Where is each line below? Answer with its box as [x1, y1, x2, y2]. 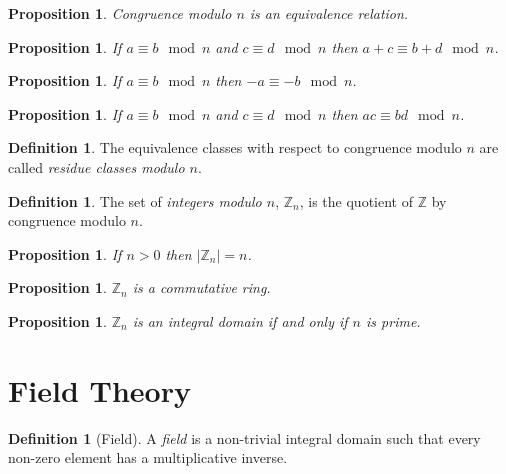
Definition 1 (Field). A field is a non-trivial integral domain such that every [8, 427, 481, 448]
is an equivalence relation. [249, 3, 409, 23]
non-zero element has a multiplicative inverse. [8, 447, 288, 468]
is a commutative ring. [132, 277, 271, 298]
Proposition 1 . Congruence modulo [8, 3, 232, 23]
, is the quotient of [299, 190, 413, 211]
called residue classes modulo [8, 156, 185, 177]
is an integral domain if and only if [132, 310, 348, 331]
